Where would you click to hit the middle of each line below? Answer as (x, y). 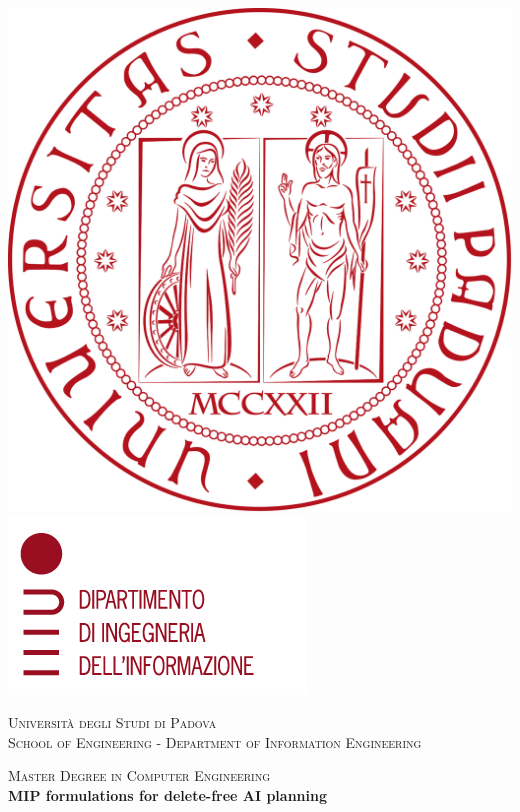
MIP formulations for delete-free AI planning (168, 794)
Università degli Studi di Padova (112, 722)
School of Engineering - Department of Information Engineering (215, 741)
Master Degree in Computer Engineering (139, 775)
